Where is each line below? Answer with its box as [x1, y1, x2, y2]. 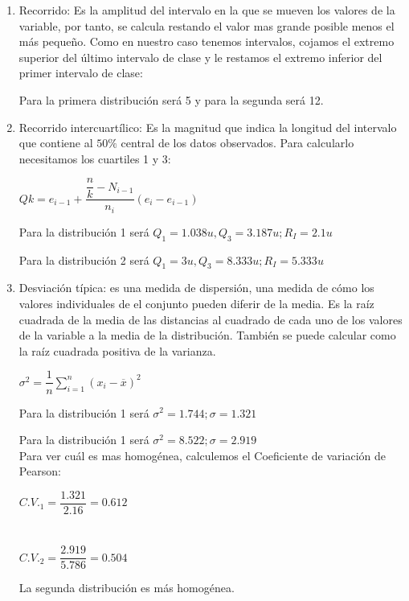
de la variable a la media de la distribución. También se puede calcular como [18, 327, 396, 344]
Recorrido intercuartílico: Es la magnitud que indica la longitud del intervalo [18, 118, 397, 135]
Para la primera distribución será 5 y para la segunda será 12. [18, 91, 324, 108]
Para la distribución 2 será [18, 251, 149, 268]
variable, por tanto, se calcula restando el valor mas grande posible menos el [18, 17, 395, 34]
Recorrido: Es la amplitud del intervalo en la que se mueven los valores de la [18, 2, 395, 18]
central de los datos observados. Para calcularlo [121, 134, 354, 151]
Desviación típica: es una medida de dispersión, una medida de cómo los [18, 279, 374, 296]
